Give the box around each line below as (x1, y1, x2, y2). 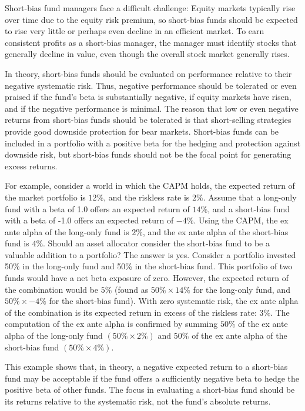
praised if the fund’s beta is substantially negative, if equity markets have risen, (5, 91, 291, 103)
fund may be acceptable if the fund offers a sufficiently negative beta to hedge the (5, 372, 300, 384)
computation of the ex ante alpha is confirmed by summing (5, 318, 218, 330)
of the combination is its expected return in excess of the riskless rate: (5, 306, 257, 318)
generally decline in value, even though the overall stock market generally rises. (5, 48, 290, 60)
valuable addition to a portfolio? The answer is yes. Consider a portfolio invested (5, 248, 296, 260)
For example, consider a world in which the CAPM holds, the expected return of (5, 179, 295, 192)
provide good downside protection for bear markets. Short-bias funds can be (5, 125, 279, 137)
